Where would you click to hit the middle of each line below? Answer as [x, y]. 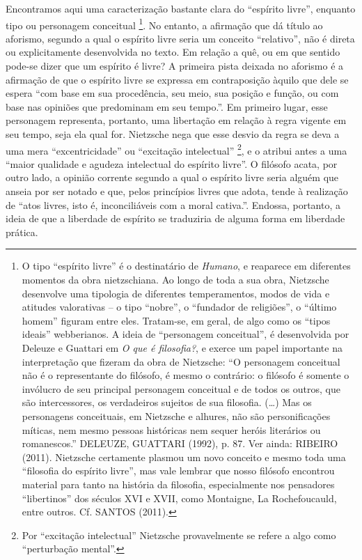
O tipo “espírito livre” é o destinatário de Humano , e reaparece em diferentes [186, 266]
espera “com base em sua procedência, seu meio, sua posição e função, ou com [172, 93]
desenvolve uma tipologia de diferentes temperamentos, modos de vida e [176, 293]
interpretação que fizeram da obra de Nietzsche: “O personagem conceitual [181, 361]
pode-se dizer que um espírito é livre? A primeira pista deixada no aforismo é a [175, 66]
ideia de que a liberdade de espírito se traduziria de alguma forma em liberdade [175, 218]
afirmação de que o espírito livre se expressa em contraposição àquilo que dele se [177, 79]
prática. [22, 232]
